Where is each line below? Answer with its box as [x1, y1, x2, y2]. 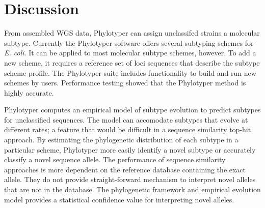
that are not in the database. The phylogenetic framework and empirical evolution [4, 184, 261, 195]
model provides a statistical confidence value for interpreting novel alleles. [4, 194, 234, 204]
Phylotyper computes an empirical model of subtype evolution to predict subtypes [4, 104, 261, 115]
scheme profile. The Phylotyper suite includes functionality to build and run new [4, 67, 256, 78]
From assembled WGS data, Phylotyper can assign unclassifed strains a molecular [4, 27, 260, 38]
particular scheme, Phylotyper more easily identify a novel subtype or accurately [4, 144, 256, 155]
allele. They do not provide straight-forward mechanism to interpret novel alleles [4, 174, 256, 185]
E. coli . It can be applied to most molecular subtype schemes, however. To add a [4, 47, 256, 58]
